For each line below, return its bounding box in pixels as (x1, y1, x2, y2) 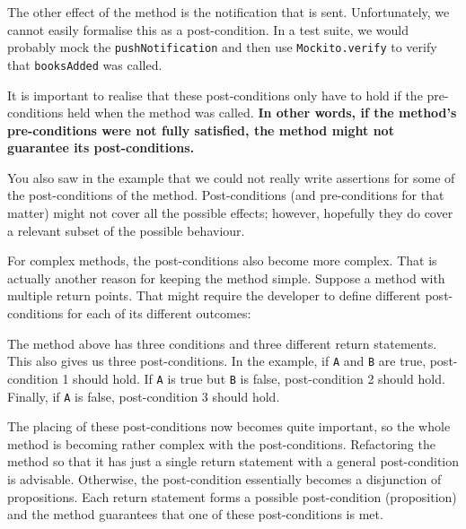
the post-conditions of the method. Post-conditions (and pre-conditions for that (7, 186, 444, 204)
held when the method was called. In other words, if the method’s (66, 103, 457, 122)
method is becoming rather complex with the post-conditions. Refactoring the (7, 434, 435, 453)
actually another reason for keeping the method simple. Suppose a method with (7, 268, 445, 287)
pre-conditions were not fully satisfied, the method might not (7, 120, 394, 139)
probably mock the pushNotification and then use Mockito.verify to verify (7, 38, 437, 56)
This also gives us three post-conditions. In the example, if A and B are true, (7, 351, 426, 370)
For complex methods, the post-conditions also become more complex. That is (7, 251, 437, 270)
